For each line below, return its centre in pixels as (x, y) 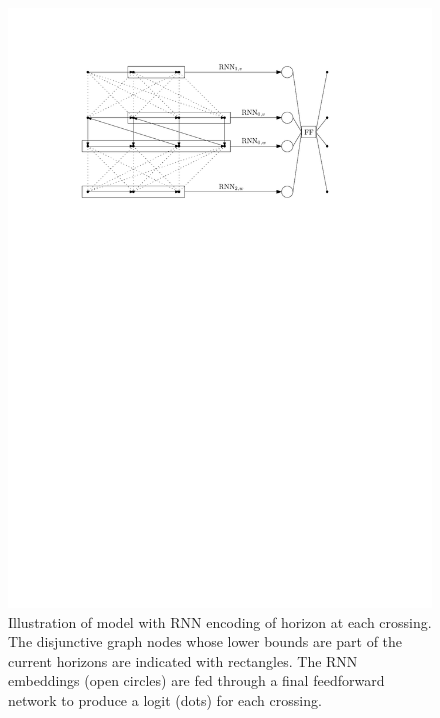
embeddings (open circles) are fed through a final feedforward (196, 680)
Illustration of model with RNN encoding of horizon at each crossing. (220, 621)
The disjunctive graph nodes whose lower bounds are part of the (205, 641)
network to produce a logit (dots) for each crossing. (165, 699)
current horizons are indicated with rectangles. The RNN (183, 660)
